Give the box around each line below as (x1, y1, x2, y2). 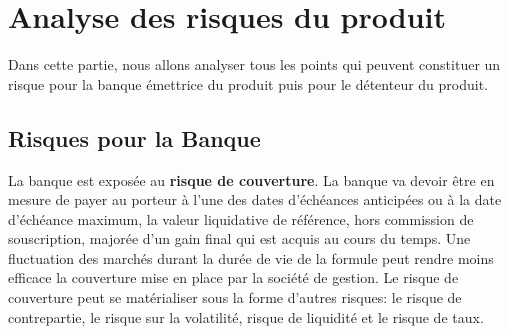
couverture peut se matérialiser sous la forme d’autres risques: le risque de (8, 287, 462, 308)
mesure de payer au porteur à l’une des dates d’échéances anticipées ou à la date (8, 189, 502, 210)
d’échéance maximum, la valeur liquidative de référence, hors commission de (8, 208, 474, 229)
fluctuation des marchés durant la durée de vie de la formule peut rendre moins (8, 247, 494, 268)
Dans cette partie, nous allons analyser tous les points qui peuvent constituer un (8, 54, 501, 75)
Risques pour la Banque (8, 122, 261, 153)
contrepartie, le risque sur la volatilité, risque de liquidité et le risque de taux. (8, 306, 484, 327)
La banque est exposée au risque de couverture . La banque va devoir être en (8, 169, 495, 190)
